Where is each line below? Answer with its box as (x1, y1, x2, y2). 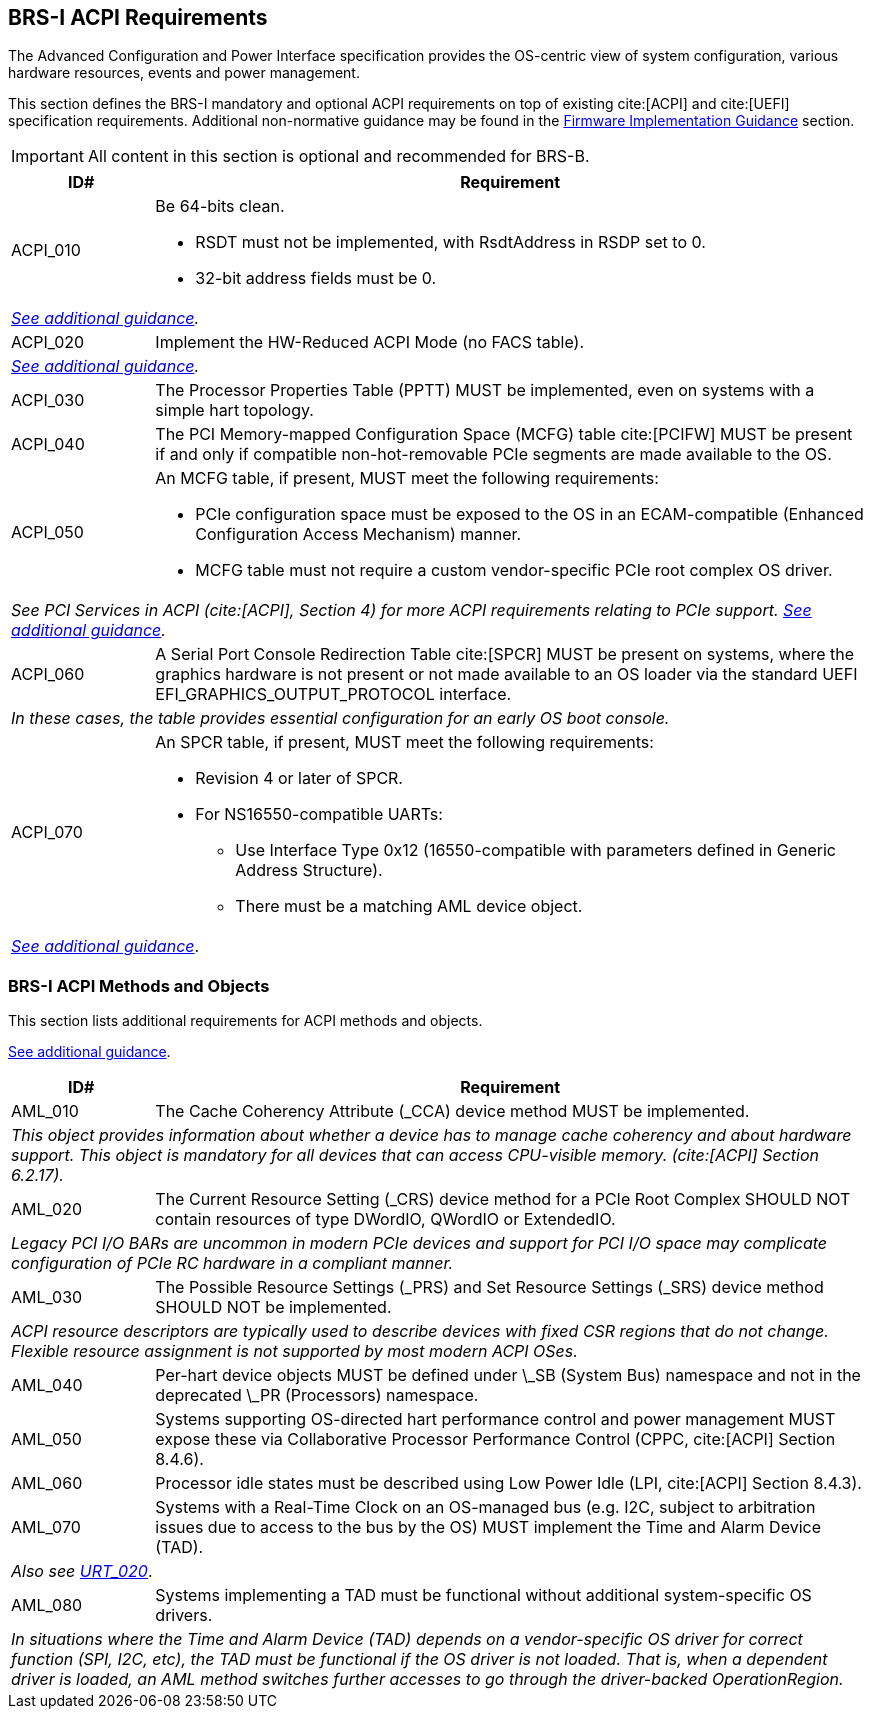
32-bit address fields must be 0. (195, 268, 437, 289)
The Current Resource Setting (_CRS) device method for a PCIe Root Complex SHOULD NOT (155, 1189, 851, 1210)
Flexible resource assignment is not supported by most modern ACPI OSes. (11, 1341, 578, 1362)
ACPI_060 (11, 664, 85, 685)
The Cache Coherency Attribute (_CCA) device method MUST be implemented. (155, 1101, 750, 1122)
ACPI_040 (11, 434, 85, 455)
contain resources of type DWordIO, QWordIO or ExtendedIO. (155, 1209, 616, 1230)
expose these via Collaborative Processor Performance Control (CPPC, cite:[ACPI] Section (155, 1429, 836, 1450)
